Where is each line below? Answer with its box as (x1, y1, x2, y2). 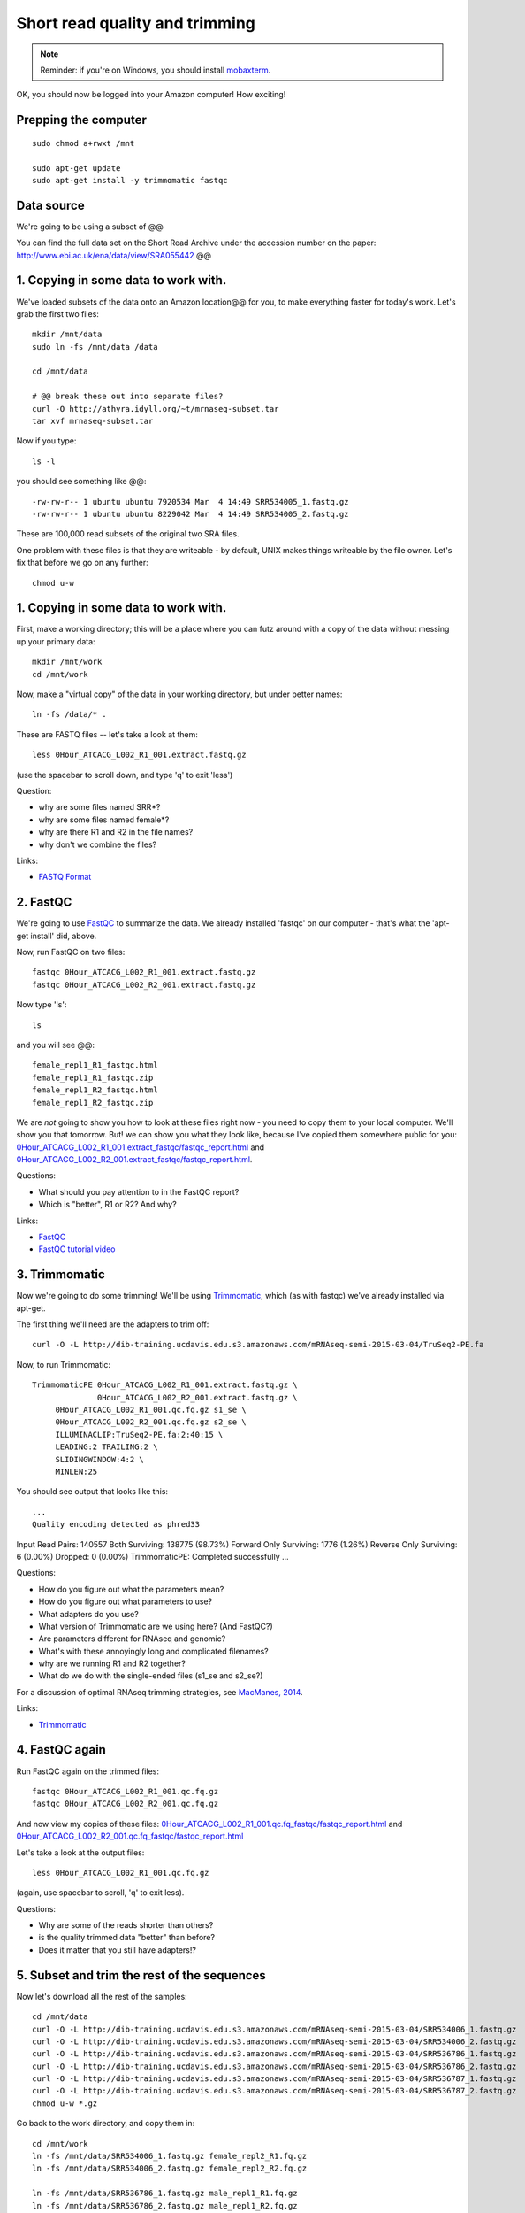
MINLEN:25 (55, 1467, 98, 1477)
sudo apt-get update (32, 163, 121, 173)
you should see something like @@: (16, 476, 147, 487)
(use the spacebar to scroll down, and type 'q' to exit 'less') (16, 769, 233, 780)
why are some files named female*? (38, 814, 170, 825)
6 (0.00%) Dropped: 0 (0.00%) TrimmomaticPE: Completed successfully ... (16, 1551, 289, 1561)
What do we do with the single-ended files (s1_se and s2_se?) (38, 1670, 263, 1681)
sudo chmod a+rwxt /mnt (32, 138, 135, 148)
